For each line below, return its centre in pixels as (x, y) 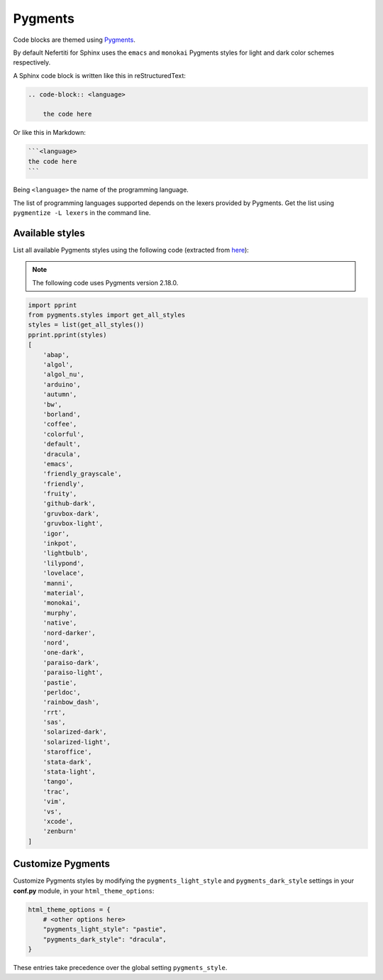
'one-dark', (64, 653)
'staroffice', (67, 752)
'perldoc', (62, 692)
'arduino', (62, 384)
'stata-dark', (67, 762)
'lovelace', (64, 573)
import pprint (52, 305)
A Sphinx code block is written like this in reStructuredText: (99, 75)
